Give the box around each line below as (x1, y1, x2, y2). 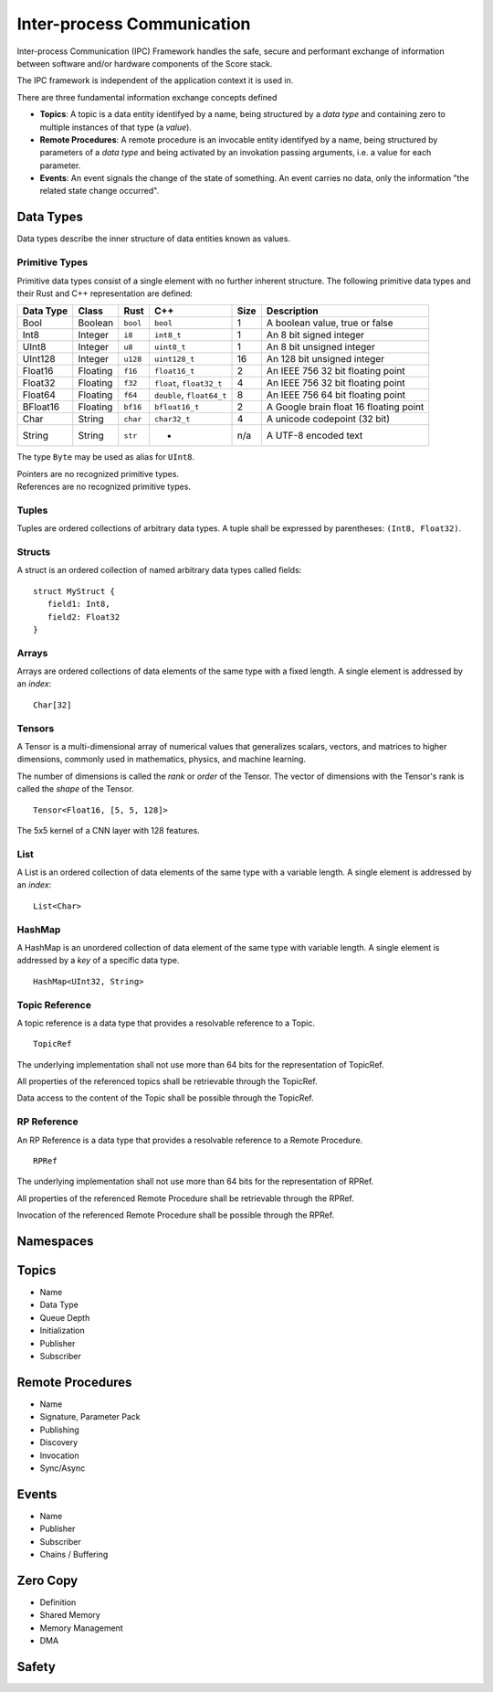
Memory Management (39, 1623, 123, 1633)
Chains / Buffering (39, 1548, 109, 1559)
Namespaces (16, 1233, 94, 1249)
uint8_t (153, 342, 186, 352)
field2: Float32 (47, 612, 121, 622)
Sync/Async (39, 1463, 86, 1474)
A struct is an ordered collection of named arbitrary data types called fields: (16, 565, 302, 576)
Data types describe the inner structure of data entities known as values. (16, 233, 291, 244)
